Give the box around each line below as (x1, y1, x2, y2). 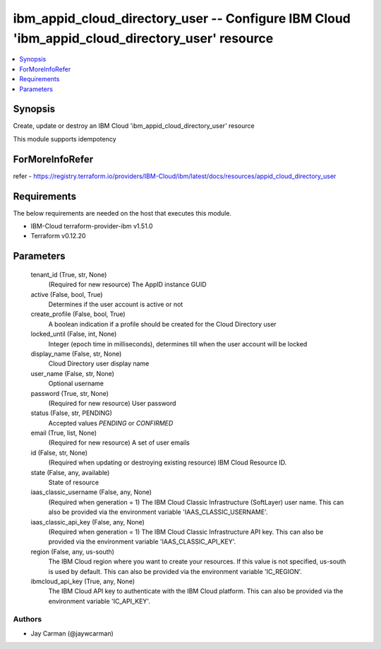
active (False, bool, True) (30, 290, 103, 298)
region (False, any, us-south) (30, 547, 114, 556)
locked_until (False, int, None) (30, 329, 117, 339)
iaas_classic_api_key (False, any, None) (30, 518, 145, 526)
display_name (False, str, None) (30, 349, 122, 358)
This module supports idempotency (13, 134, 116, 143)
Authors (13, 614, 42, 624)
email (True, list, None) (30, 428, 97, 438)
